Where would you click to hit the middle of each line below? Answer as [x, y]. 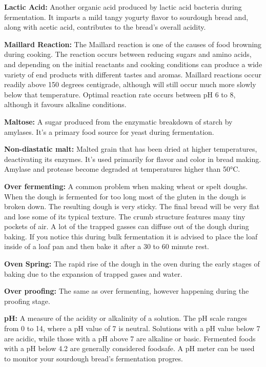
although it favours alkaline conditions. [65, 104]
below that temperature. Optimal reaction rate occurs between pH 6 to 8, [120, 94]
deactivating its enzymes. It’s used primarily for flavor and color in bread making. [133, 159]
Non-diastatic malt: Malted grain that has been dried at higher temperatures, [131, 149]
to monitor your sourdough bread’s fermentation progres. [94, 358]
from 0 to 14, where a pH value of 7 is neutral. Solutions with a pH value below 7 [132, 328]
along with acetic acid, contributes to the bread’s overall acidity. [105, 27]
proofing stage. [27, 301]
